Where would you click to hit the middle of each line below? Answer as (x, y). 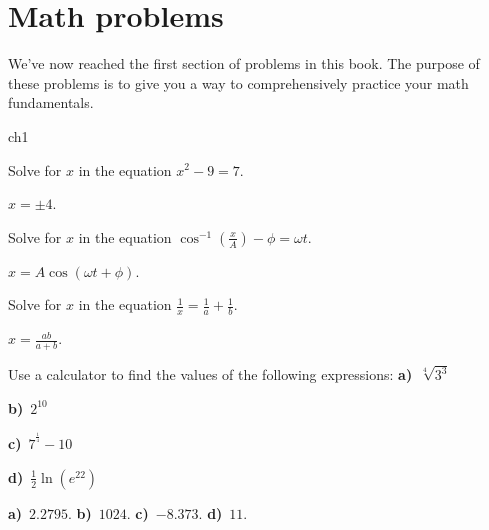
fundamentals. (51, 102)
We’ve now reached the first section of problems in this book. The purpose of (244, 63)
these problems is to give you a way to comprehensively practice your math (238, 82)
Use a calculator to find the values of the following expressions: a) (210, 374)
